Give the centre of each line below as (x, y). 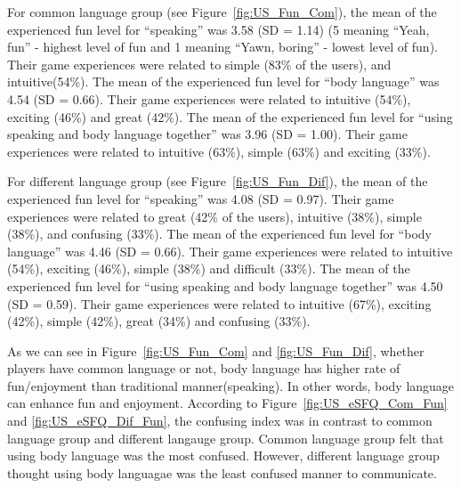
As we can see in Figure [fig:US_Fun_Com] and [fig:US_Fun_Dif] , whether (216, 350)
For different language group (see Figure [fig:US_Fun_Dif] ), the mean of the (218, 181)
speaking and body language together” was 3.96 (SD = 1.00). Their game (207, 134)
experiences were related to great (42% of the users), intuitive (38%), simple (214, 216)
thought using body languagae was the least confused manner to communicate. (222, 472)
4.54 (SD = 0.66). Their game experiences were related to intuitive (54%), (209, 98)
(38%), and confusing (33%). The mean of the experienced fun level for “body (219, 234)
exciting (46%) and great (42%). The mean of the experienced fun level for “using (230, 116)
